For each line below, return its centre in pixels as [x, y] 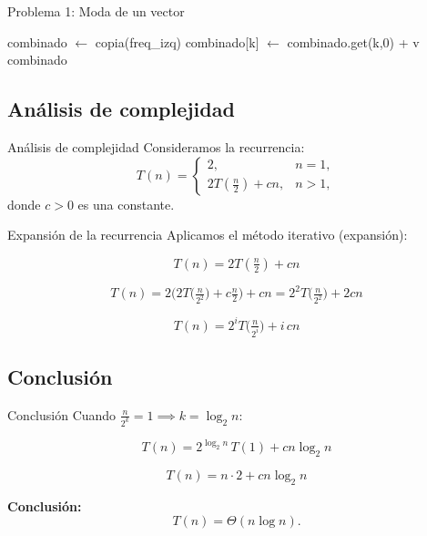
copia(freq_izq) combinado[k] [177, 41]
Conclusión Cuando [62, 414]
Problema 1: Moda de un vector [96, 11]
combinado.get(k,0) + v [353, 41]
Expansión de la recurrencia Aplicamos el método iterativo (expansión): [208, 235]
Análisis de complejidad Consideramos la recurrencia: [156, 146]
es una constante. [126, 204]
